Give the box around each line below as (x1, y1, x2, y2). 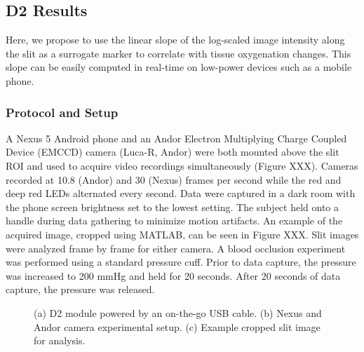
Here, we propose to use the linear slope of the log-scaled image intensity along (6, 32, 345, 47)
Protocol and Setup (6, 103, 119, 121)
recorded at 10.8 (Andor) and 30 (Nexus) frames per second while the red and (6, 172, 342, 187)
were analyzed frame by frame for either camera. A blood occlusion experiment (6, 241, 346, 255)
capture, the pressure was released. (6, 282, 155, 297)
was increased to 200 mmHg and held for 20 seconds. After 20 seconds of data (6, 268, 341, 283)
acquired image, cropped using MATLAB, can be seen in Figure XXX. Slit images (6, 226, 359, 241)
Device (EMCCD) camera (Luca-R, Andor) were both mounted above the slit (6, 144, 339, 159)
